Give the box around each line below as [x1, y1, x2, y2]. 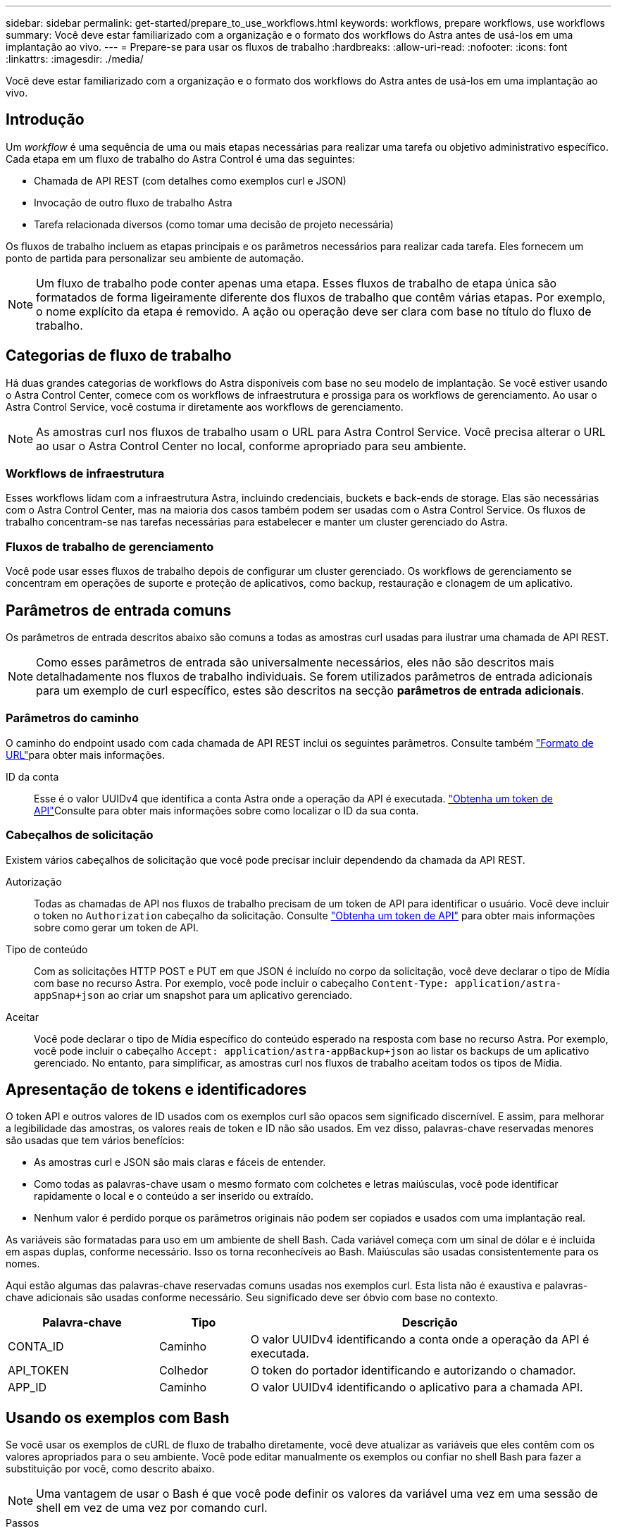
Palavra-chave [42, 1315, 122, 1330]
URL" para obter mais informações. [6, 748, 166, 761]
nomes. [6, 1258, 40, 1270]
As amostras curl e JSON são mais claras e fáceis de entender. [34, 1156, 326, 1169]
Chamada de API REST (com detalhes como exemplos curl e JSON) [34, 174, 347, 187]
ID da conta [6, 770, 59, 783]
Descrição [401, 1315, 458, 1330]
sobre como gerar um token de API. [34, 921, 199, 933]
